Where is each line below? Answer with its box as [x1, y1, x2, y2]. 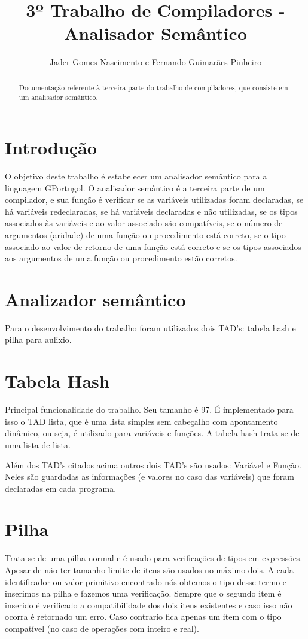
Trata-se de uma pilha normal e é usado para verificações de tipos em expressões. [5, 552, 303, 564]
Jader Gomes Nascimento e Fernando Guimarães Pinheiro [49, 56, 262, 68]
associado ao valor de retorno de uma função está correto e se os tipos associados [5, 240, 301, 252]
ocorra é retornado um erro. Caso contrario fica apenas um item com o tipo [5, 610, 282, 623]
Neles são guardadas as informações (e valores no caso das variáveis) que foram [5, 470, 294, 483]
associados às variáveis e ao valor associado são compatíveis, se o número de [5, 217, 283, 229]
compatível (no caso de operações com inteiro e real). [5, 622, 199, 634]
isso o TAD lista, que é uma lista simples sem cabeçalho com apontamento [5, 415, 278, 427]
